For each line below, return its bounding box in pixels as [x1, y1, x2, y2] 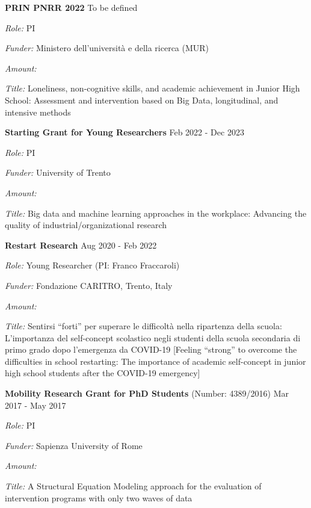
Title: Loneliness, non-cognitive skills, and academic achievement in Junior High [5, 82, 300, 94]
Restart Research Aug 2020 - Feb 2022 [5, 238, 157, 251]
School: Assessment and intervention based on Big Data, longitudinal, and [5, 93, 279, 106]
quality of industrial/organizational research [5, 218, 167, 231]
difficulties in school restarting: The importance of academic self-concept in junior [5, 355, 306, 367]
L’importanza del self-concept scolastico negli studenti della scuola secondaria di [5, 331, 301, 344]
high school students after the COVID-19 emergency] [5, 367, 200, 379]
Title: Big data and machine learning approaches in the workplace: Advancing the [5, 206, 307, 219]
